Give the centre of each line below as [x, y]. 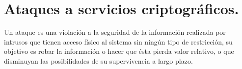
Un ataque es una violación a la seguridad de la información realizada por [115, 32]
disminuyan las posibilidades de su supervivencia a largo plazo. [98, 60]
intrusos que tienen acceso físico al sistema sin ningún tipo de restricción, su [118, 41]
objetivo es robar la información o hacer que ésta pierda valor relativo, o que [119, 51]
